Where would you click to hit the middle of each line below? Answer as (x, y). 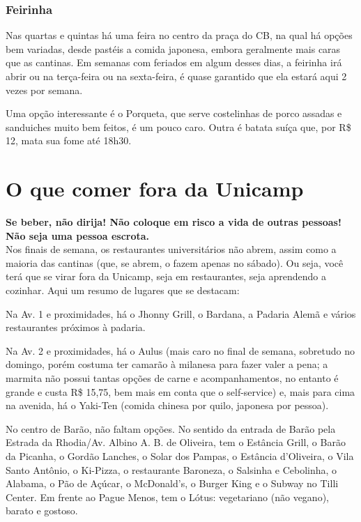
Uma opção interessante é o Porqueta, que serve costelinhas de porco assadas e (174, 113)
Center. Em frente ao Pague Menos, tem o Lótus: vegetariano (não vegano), (167, 497)
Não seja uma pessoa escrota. (78, 235)
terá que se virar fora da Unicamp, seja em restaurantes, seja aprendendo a (166, 276)
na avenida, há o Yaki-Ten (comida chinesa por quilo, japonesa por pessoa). (167, 405)
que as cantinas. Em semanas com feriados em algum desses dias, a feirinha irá (174, 62)
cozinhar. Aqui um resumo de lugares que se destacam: (123, 290)
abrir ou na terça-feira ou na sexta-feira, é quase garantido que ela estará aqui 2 (176, 76)
